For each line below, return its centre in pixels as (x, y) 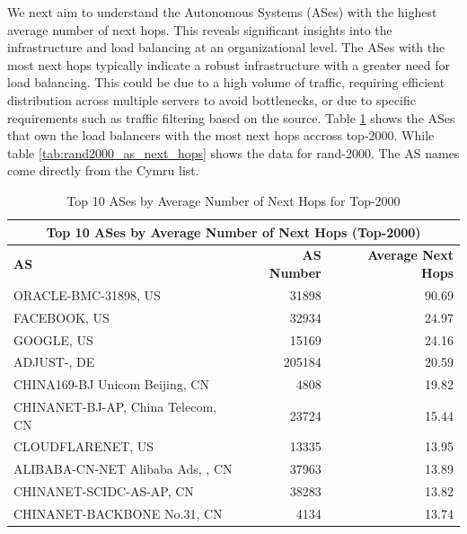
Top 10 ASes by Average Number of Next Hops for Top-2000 (233, 200)
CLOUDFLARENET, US (84, 446)
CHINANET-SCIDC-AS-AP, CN (104, 491)
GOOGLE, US (53, 339)
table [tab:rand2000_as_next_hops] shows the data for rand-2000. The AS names (233, 152)
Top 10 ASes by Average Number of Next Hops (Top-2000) (233, 231)
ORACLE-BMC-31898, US (87, 294)
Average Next (410, 255)
